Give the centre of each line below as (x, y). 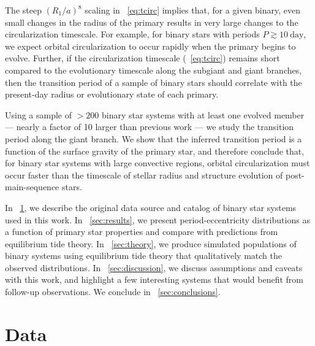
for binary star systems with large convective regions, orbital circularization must (157, 163)
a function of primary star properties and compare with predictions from (142, 232)
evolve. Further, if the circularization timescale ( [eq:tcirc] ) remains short (142, 58)
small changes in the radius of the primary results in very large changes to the (152, 22)
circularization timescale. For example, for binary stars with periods (132, 34)
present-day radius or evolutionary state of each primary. (112, 94)
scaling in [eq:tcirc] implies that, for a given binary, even (193, 10)
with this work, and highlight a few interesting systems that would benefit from (154, 279)
